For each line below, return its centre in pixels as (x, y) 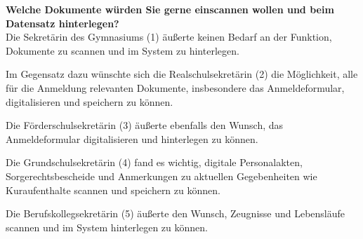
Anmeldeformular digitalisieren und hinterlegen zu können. (132, 138)
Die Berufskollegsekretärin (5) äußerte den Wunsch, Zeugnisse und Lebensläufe (176, 213)
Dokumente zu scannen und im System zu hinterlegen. (123, 50)
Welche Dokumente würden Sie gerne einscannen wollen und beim (170, 9)
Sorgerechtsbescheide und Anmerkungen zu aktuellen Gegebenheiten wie (161, 176)
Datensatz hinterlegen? (62, 23)
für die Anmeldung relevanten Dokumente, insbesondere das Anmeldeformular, (175, 87)
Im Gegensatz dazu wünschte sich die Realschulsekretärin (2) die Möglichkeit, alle (182, 74)
